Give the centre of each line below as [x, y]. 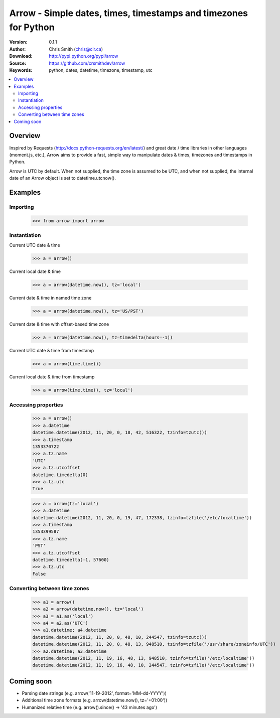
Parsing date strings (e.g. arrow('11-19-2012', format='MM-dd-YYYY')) [94, 693]
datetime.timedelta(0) [60, 475]
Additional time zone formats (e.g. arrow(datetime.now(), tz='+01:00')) [95, 700]
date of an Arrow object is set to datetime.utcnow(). [63, 178]
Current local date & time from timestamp [52, 377]
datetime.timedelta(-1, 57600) [71, 560]
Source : [18, 63]
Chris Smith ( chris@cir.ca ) [76, 49]
